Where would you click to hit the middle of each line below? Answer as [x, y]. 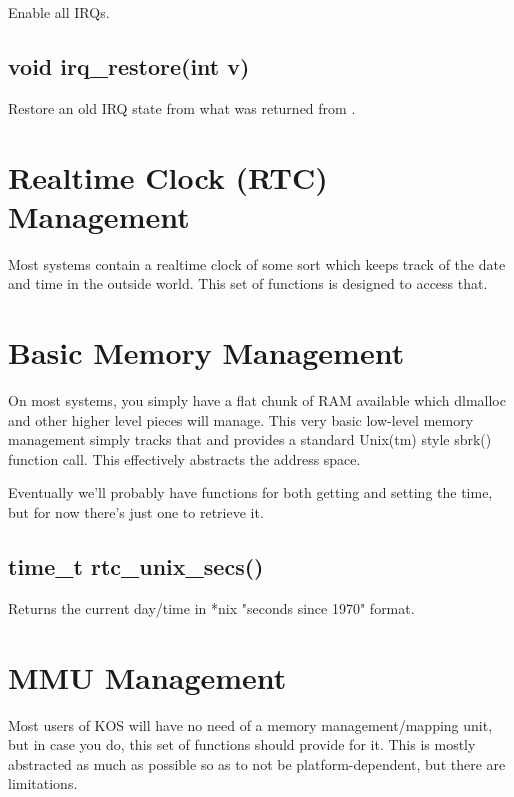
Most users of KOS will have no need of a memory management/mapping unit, [250, 724]
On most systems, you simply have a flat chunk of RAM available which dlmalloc [257, 400]
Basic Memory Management [206, 352]
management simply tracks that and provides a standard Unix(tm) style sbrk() [250, 439]
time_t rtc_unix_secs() [136, 565]
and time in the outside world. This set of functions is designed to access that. [248, 283]
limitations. [43, 783]
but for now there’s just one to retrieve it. [136, 511]
